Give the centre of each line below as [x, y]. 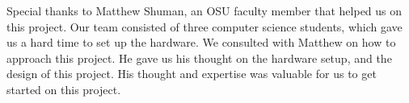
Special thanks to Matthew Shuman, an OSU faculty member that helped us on [204, 10]
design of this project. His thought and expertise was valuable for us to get [192, 74]
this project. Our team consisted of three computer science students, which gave [204, 26]
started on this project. [64, 89]
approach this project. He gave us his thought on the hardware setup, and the [199, 58]
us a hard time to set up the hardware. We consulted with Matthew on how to [201, 42]
